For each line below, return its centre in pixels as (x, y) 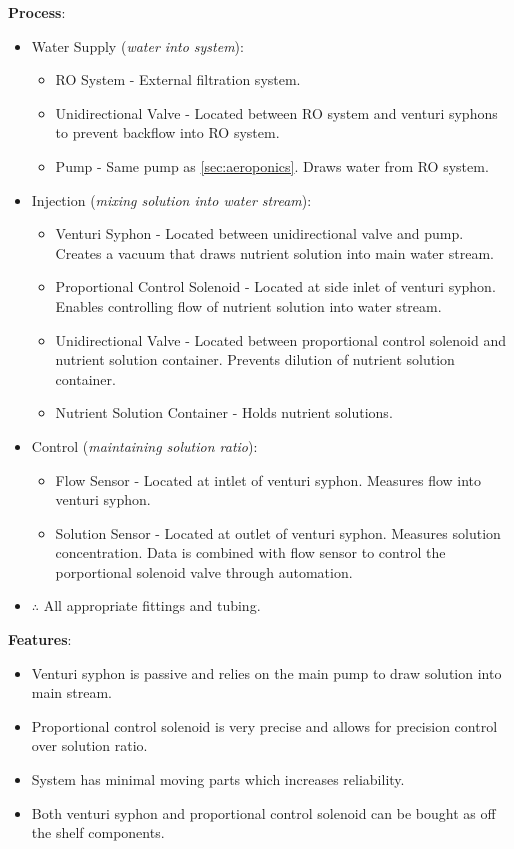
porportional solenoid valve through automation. (204, 571)
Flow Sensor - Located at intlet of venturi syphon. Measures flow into (268, 479)
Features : (40, 639)
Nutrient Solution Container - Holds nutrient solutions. (224, 412)
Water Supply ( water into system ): (137, 45)
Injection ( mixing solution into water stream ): (171, 199)
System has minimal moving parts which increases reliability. (218, 779)
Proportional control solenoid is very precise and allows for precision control (264, 725)
